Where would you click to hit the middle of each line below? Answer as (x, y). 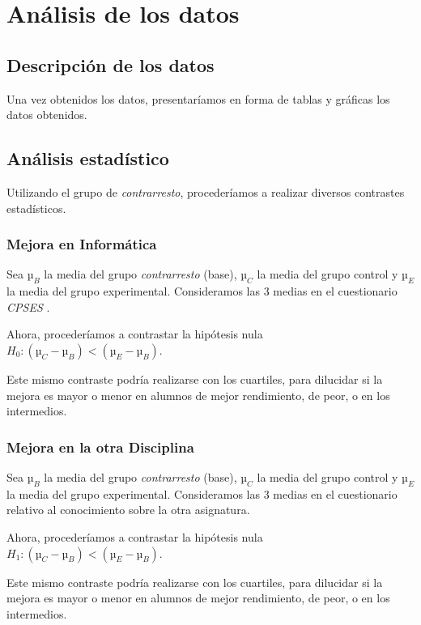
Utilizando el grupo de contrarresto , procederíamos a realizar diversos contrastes (206, 191)
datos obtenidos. (47, 115)
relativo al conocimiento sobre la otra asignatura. (128, 510)
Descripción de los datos (111, 64)
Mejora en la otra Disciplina (100, 446)
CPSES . (28, 306)
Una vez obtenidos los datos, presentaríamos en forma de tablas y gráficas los (198, 98)
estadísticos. (36, 208)
